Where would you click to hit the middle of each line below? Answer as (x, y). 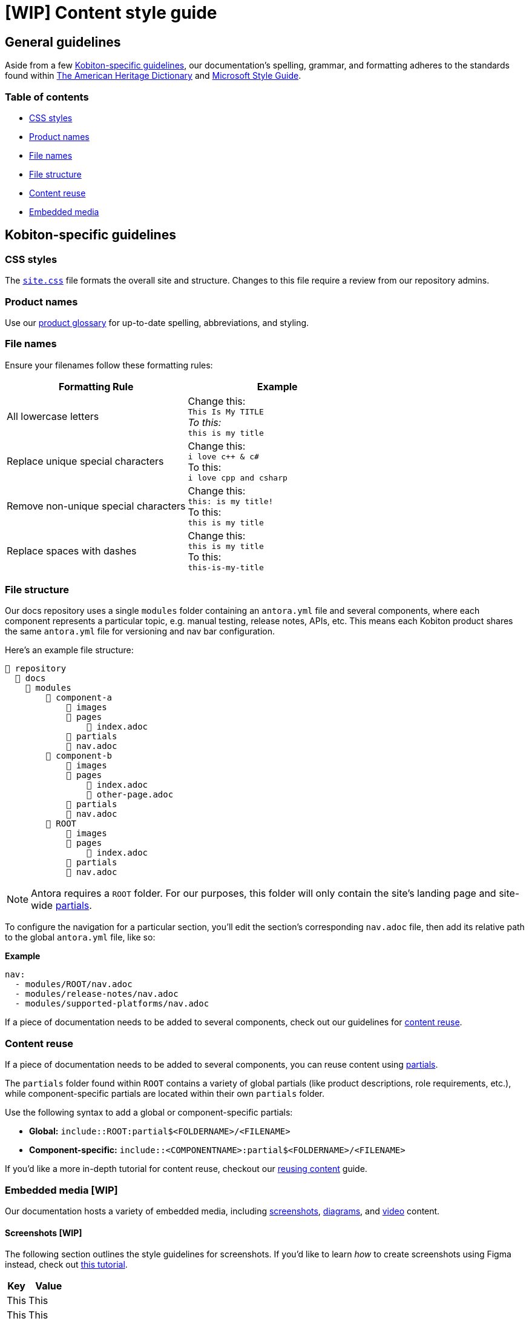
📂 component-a (79, 698)
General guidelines (63, 42)
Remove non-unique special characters (96, 506)
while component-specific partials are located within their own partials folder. (165, 1094)
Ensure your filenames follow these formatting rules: (109, 365)
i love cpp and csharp (238, 477)
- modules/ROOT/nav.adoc (74, 984)
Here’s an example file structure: (69, 650)
